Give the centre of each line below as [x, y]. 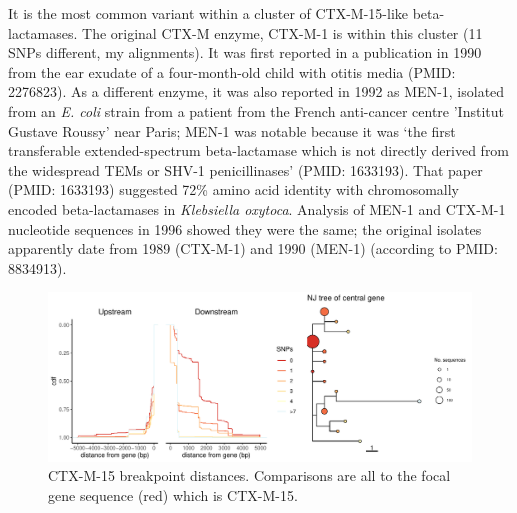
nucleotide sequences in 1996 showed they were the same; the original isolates [245, 228]
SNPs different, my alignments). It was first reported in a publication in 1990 [245, 52]
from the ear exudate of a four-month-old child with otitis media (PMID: [232, 71]
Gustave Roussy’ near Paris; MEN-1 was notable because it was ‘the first [232, 130]
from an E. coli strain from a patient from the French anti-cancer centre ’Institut [256, 110]
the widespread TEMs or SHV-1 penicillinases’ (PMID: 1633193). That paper [245, 169]
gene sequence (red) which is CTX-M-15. [173, 494]
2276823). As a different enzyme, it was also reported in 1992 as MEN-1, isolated [256, 91]
